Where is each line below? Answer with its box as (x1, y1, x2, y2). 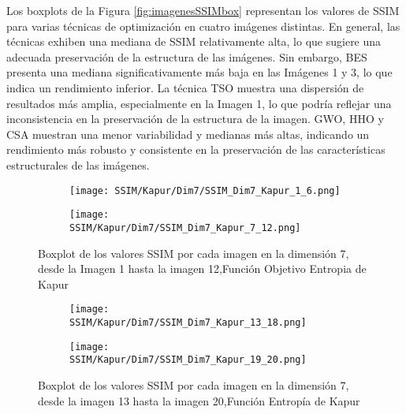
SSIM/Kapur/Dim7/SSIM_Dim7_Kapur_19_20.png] (69, 354, 307, 366)
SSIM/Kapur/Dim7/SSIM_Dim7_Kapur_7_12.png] (69, 222, 301, 233)
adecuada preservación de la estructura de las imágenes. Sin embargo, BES (6, 48, 367, 65)
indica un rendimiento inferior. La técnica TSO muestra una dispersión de (6, 79, 364, 95)
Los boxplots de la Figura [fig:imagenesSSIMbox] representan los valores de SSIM (6, 2, 400, 18)
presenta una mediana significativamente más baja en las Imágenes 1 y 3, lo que (6, 64, 393, 80)
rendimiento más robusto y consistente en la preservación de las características (6, 141, 386, 158)
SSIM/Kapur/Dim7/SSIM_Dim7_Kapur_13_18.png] (69, 316, 307, 328)
